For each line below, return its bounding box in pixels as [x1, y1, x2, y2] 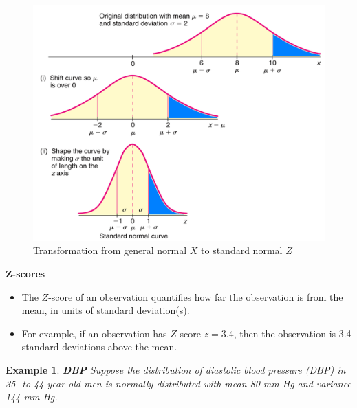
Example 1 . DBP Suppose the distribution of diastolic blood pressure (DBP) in [6, 363, 346, 376]
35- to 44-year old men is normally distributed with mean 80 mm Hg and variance [6, 376, 351, 390]
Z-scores [6, 267, 45, 281]
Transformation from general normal [33, 243, 187, 258]
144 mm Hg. [6, 389, 58, 404]
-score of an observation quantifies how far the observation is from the [48, 289, 343, 304]
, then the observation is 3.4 [233, 326, 351, 340]
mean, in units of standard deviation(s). [21, 303, 190, 317]
